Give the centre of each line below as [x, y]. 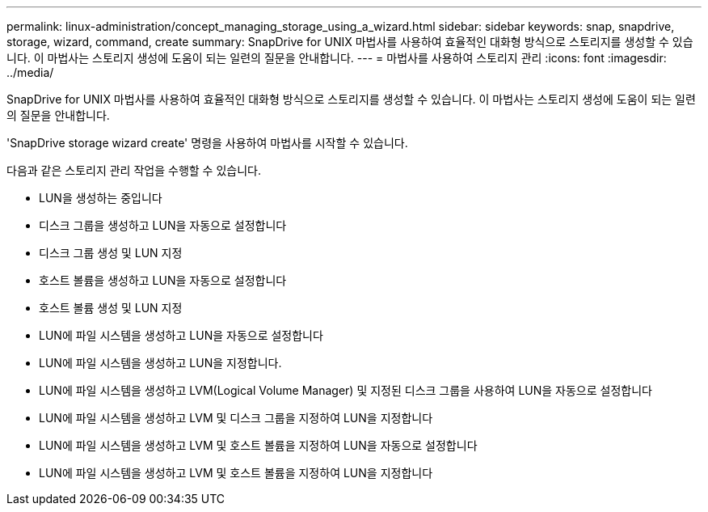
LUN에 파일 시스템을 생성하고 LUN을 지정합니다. [160, 363]
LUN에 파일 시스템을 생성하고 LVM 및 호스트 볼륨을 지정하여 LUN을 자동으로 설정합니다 [258, 445]
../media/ [30, 72]
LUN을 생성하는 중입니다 [101, 198]
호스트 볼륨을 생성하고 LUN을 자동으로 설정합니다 [163, 280]
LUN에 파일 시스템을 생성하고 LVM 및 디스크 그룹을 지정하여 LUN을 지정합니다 [236, 418]
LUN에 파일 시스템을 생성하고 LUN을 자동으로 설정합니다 [181, 335]
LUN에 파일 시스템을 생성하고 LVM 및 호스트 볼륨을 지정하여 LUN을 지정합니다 [236, 473]
